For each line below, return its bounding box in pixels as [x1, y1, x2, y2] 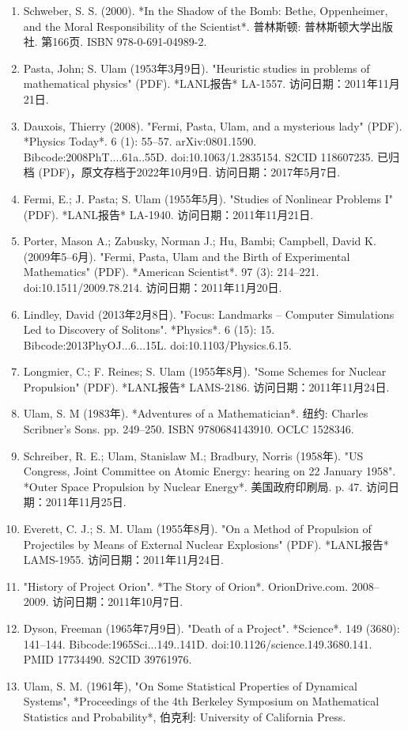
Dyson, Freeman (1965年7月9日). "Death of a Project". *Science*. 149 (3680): [23, 620, 400, 636]
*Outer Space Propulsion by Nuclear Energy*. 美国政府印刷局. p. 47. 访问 [23, 478, 388, 494]
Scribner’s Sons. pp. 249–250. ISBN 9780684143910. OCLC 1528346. [23, 421, 354, 437]
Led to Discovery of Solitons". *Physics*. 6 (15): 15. [23, 321, 275, 338]
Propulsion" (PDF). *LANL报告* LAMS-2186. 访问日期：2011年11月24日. [23, 378, 390, 395]
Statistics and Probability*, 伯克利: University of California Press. [23, 708, 346, 724]
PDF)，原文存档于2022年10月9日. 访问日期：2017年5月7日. [42, 164, 341, 180]
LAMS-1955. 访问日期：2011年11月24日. [23, 551, 224, 568]
